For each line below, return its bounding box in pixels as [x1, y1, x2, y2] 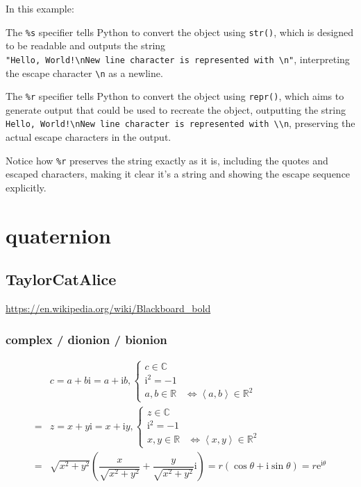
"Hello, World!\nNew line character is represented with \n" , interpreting [6, 51, 350, 66]
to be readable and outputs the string [6, 38, 166, 53]
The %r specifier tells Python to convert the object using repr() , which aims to [6, 89, 344, 103]
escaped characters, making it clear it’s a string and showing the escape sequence [6, 166, 351, 181]
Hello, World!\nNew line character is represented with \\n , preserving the [6, 116, 355, 130]
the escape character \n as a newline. [6, 65, 163, 80]
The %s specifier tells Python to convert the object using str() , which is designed [6, 24, 354, 39]
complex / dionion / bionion [6, 330, 167, 348]
